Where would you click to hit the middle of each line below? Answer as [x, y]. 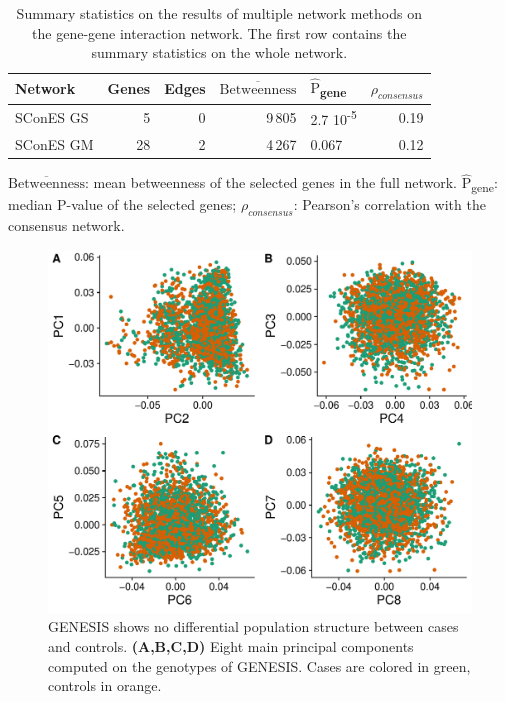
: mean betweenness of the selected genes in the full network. [270, 182]
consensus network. [66, 225]
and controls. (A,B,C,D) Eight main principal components [231, 646]
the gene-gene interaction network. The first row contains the [219, 32]
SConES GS [52, 117]
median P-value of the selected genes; [122, 204]
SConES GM [54, 143]
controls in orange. [105, 685]
